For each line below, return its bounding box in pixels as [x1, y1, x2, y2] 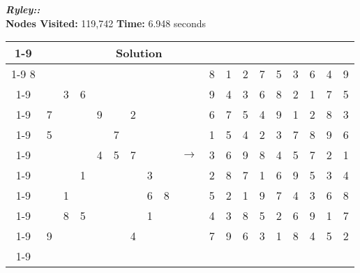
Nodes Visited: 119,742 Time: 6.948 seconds [6, 15, 207, 30]
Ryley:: [6, 2, 40, 16]
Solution [115, 45, 163, 61]
